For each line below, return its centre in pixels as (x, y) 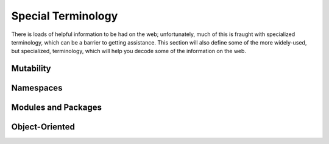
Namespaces (37, 88)
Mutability (31, 69)
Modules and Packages (56, 108)
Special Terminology (65, 16)
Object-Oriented (43, 127)
